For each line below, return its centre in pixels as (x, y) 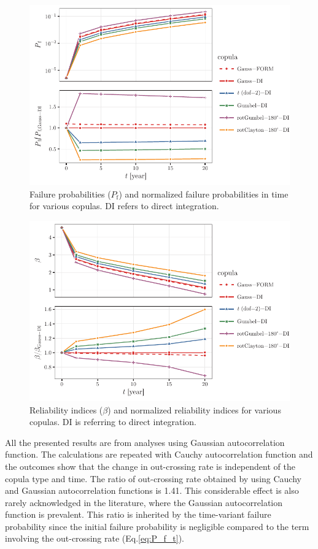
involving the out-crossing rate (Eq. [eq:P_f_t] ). (95, 538)
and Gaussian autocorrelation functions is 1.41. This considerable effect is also (152, 490)
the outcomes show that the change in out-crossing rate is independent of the (150, 466)
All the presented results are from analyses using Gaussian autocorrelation (145, 442)
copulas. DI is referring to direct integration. (113, 422)
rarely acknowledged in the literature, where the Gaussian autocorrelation (144, 502)
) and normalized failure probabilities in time (204, 194)
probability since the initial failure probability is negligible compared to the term (157, 526)
